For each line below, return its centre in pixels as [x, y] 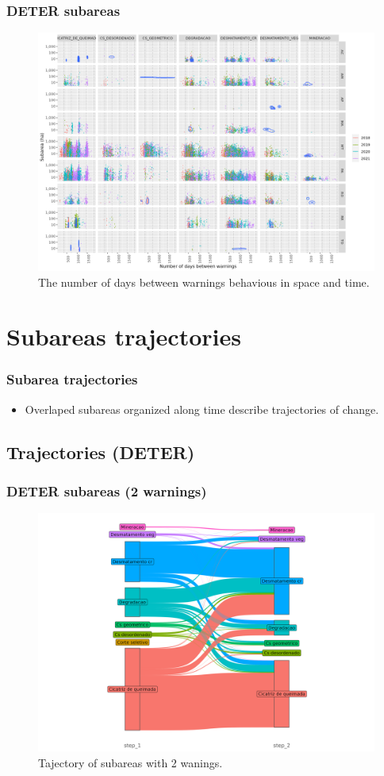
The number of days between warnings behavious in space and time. [204, 282]
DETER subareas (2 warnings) [107, 491]
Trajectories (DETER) [101, 452]
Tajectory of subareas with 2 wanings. [131, 762]
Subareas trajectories [124, 336]
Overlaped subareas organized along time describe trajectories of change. [202, 409]
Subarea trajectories [72, 379]
